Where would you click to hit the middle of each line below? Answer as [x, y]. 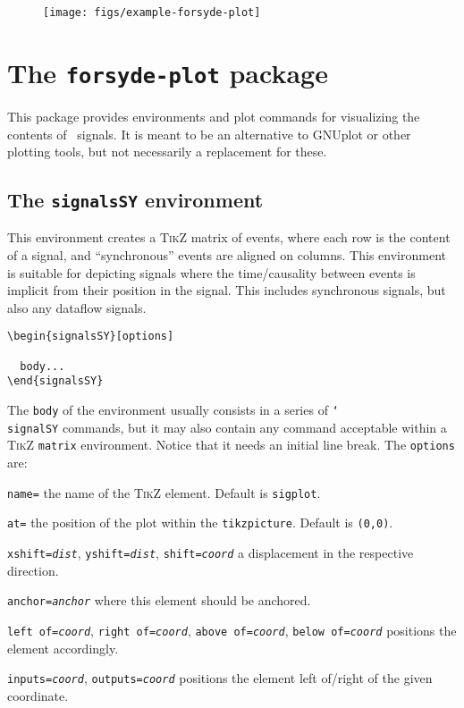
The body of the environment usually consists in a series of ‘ [173, 410]
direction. [33, 570]
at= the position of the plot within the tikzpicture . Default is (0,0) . [200, 523]
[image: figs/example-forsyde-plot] [152, 13]
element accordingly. [63, 648]
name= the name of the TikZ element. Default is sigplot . [164, 492]
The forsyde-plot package [168, 72]
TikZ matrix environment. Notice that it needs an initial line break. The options [231, 445]
